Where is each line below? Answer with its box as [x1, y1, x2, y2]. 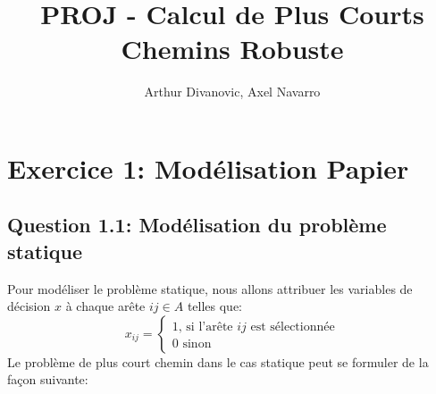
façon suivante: [7, 370, 88, 389]
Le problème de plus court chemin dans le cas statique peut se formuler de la [7, 352, 429, 371]
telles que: [187, 297, 243, 315]
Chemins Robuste [121, 30, 344, 67]
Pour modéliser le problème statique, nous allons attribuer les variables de [7, 279, 413, 298]
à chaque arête [65, 297, 146, 315]
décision [7, 297, 51, 315]
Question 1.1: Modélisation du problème [7, 211, 387, 239]
